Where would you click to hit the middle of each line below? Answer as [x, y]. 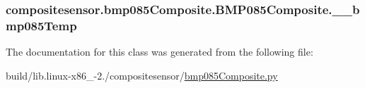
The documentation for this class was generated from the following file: [160, 52]
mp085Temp [41, 25]
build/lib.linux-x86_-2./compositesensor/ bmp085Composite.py [142, 75]
